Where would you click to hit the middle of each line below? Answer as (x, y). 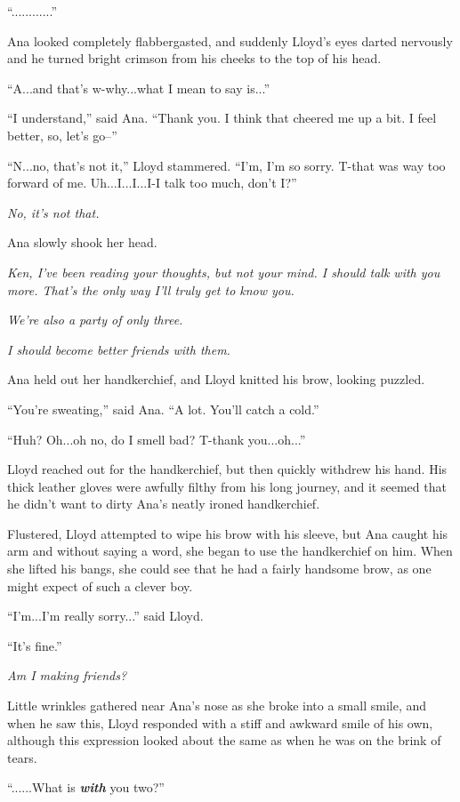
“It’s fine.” (35, 645)
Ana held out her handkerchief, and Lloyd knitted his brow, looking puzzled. (216, 379)
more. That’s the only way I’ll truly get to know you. (151, 289)
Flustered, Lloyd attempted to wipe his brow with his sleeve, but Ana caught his (228, 533)
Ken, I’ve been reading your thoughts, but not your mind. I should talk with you (224, 272)
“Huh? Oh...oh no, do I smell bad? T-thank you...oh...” (157, 439)
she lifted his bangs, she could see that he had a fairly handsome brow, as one (219, 569)
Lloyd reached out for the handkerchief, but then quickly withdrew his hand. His (227, 469)
